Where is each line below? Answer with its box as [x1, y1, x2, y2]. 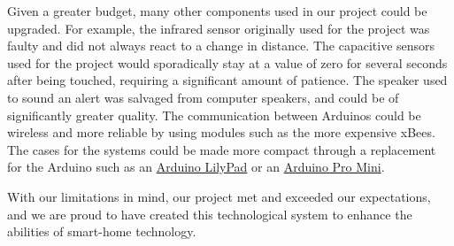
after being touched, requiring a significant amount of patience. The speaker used [7, 71, 448, 89]
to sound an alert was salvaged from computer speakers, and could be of [7, 88, 399, 106]
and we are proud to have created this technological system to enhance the [7, 204, 412, 223]
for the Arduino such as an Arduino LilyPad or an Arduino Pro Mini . [7, 158, 385, 176]
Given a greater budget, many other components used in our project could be [7, 2, 427, 19]
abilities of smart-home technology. [7, 222, 196, 241]
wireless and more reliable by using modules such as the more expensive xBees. [7, 123, 435, 142]
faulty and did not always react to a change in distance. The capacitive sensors [7, 36, 435, 55]
